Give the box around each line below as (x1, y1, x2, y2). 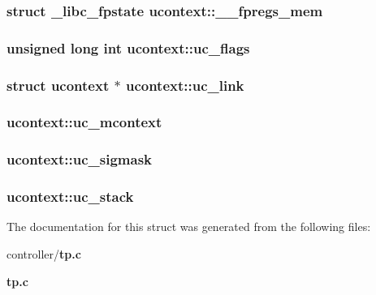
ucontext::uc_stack (6, 186, 134, 207)
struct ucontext (6, 75, 110, 95)
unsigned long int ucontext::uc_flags (6, 37, 250, 58)
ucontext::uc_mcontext (6, 112, 162, 132)
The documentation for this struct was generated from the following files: (6, 218, 371, 235)
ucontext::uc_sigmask (6, 149, 153, 169)
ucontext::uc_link (125, 75, 244, 95)
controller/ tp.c (6, 246, 81, 263)
